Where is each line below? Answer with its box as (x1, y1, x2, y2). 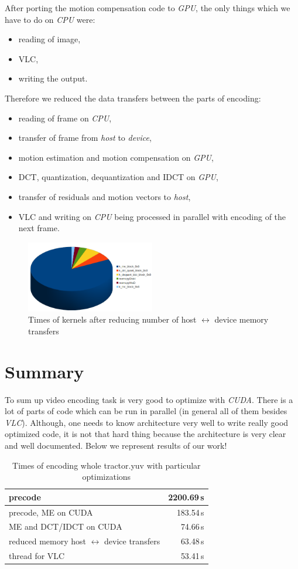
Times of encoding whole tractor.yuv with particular (12, 459, 201, 471)
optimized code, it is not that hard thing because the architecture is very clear (5, 428, 286, 440)
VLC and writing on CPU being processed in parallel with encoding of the (18, 210, 286, 222)
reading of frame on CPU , (18, 111, 112, 124)
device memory (214, 313, 269, 326)
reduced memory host (9, 535, 86, 547)
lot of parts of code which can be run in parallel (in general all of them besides (5, 405, 287, 417)
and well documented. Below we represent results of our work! (5, 439, 227, 451)
